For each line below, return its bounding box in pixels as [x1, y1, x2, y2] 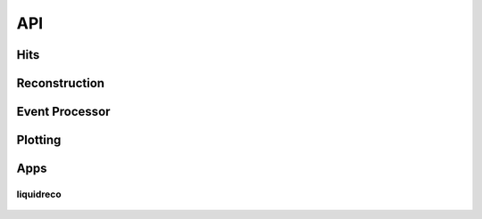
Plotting [16, 133, 62, 148]
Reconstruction [16, 76, 105, 91]
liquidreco [16, 188, 62, 200]
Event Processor [16, 104, 111, 119]
